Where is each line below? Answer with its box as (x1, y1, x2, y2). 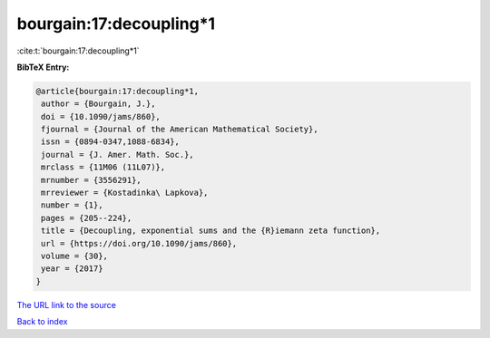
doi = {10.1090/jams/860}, (41, 111, 161, 121)
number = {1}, (41, 200, 103, 210)
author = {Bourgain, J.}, (41, 99, 156, 109)
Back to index (16, 316, 68, 327)
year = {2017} (41, 264, 103, 274)
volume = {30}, (41, 251, 109, 261)
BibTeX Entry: (16, 62, 70, 72)
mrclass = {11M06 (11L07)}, (41, 162, 166, 172)
